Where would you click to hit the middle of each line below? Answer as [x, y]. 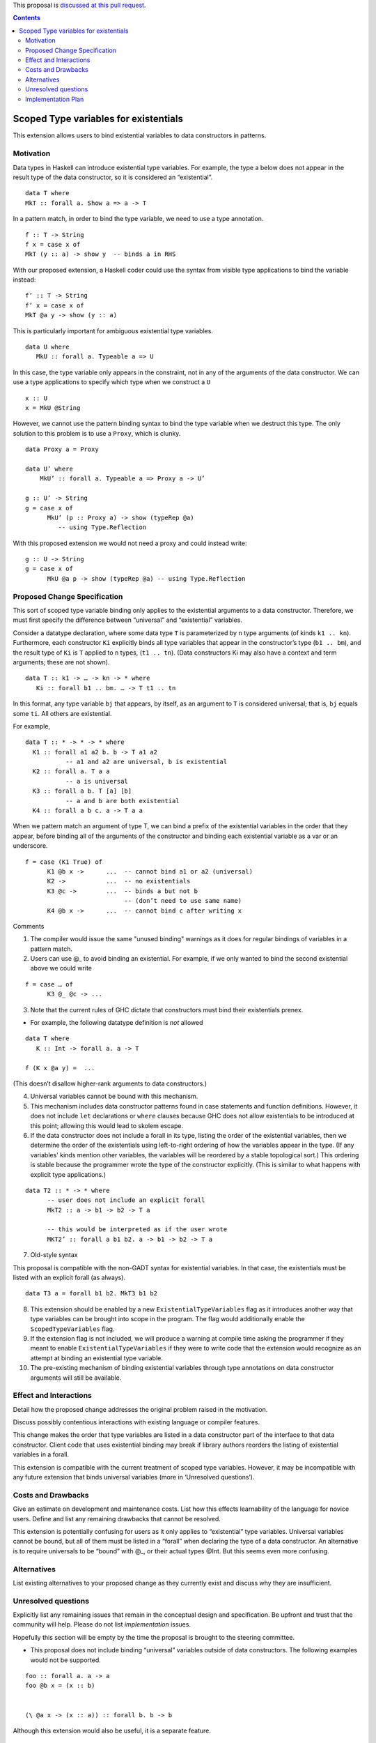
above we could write [61, 968]
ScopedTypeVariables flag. [72, 1329]
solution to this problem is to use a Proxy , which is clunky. [97, 433]
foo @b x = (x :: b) [60, 1686]
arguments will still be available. [76, 1378]
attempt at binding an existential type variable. [97, 1358]
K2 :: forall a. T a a [71, 771]
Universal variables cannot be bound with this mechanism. [114, 1096]
